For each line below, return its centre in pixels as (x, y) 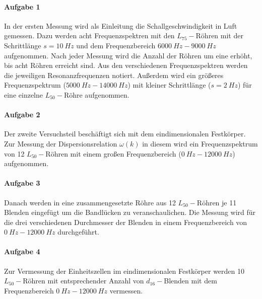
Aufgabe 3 (22, 183)
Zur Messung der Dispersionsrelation (61, 143)
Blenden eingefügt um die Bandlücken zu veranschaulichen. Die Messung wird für (130, 212)
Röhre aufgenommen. (96, 94)
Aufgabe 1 (22, 6)
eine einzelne (23, 94)
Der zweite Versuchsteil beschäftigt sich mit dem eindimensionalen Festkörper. (125, 134)
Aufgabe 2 (22, 115)
